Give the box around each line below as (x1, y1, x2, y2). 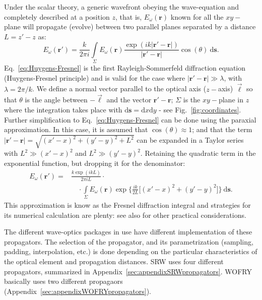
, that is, (115, 11, 142, 22)
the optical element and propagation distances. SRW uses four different (4, 256, 224, 266)
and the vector (106, 94, 152, 105)
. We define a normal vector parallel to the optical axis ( (32, 83, 207, 94)
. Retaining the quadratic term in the (140, 148, 256, 158)
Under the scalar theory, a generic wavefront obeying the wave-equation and (4, 2, 239, 12)
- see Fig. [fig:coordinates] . (159, 104, 241, 114)
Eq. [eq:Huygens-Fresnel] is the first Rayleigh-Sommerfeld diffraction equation (4, 63, 246, 73)
